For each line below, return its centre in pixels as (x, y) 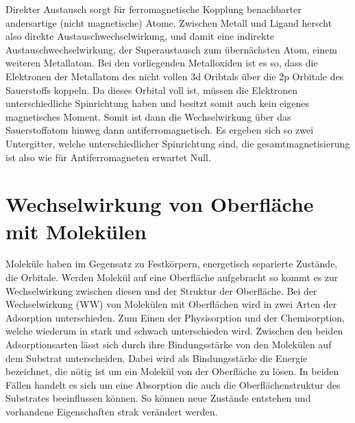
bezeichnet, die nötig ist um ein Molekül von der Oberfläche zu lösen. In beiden (172, 371)
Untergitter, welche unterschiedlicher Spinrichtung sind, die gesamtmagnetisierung (178, 143)
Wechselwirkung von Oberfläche (160, 204)
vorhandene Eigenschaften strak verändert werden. (112, 411)
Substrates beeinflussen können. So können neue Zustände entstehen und (158, 398)
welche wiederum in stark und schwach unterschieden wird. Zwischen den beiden (174, 331)
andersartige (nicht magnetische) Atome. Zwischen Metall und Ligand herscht (169, 22)
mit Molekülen (76, 231)
